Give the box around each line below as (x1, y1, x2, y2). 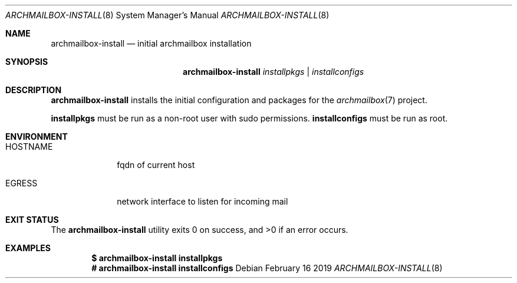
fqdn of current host (117, 160, 195, 170)
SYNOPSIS (5, 57, 48, 67)
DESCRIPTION (5, 85, 62, 95)
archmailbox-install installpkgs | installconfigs (183, 67, 364, 77)
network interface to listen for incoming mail (117, 196, 288, 206)
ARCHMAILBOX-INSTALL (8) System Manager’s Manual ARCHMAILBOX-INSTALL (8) (5, 10, 330, 20)
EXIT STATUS (5, 215, 59, 225)
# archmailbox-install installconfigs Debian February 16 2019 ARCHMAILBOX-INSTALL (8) (91, 263, 443, 273)
